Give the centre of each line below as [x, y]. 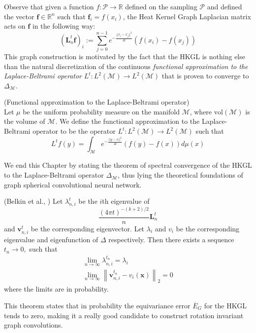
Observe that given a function [49, 6]
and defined [224, 6]
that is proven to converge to [205, 76]
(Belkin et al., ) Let [33, 201]
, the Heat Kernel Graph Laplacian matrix [187, 16]
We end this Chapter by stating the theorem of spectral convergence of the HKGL [128, 165]
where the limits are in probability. [56, 289]
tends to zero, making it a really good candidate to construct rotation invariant [124, 315]
